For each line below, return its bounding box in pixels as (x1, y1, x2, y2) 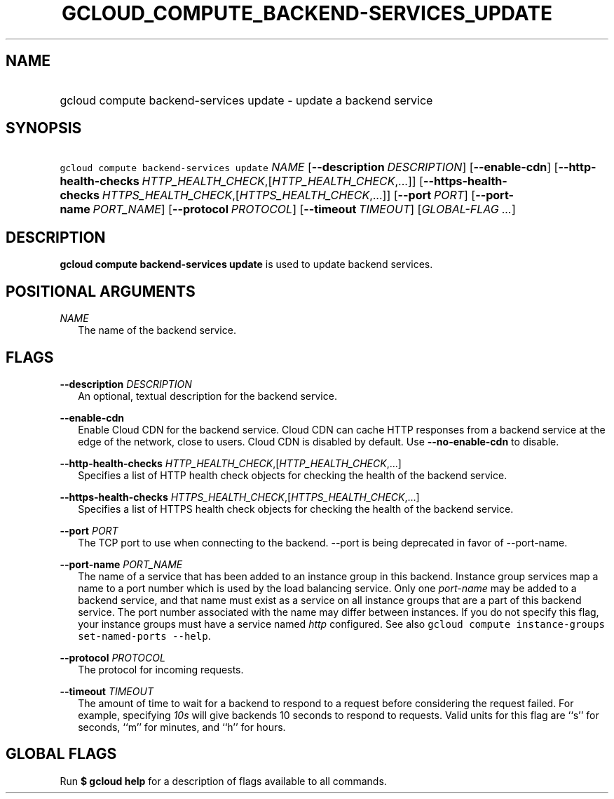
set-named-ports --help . (78, 629, 211, 642)
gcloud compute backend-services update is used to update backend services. (60, 258, 433, 271)
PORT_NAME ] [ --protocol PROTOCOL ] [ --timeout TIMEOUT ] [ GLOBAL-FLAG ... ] (93, 202, 516, 217)
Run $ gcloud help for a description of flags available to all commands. (60, 774, 387, 787)
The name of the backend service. (78, 324, 236, 337)
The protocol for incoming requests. (78, 663, 244, 676)
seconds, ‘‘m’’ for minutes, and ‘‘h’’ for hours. (78, 720, 286, 733)
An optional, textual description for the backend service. (78, 389, 337, 402)
